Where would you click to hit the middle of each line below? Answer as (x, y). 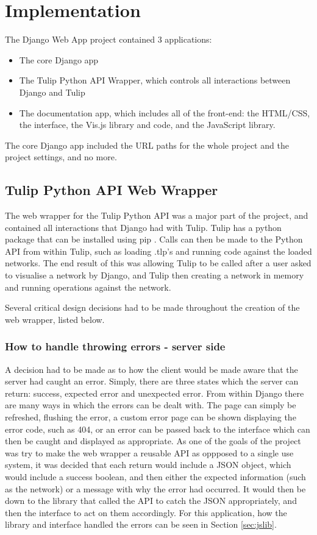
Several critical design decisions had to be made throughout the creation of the (152, 307)
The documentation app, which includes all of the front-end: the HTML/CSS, (165, 112)
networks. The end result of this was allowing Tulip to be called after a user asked (158, 263)
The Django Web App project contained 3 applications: (109, 39)
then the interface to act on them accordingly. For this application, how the (146, 512)
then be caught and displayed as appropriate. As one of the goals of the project (153, 441)
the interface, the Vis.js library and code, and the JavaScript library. (147, 125)
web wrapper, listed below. (55, 319)
